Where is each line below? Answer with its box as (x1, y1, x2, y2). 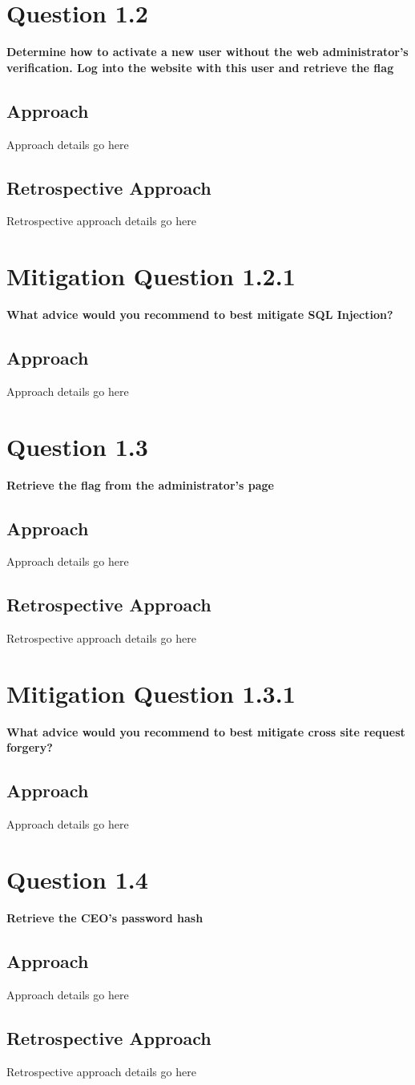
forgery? (6, 739, 53, 756)
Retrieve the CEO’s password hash (6, 909, 203, 926)
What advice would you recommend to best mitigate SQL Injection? (6, 306, 393, 323)
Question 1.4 (6, 863, 148, 896)
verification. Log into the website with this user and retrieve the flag (6, 58, 394, 75)
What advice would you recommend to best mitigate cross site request (6, 723, 405, 740)
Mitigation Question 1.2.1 (6, 260, 296, 292)
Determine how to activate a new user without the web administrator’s (6, 43, 409, 60)
